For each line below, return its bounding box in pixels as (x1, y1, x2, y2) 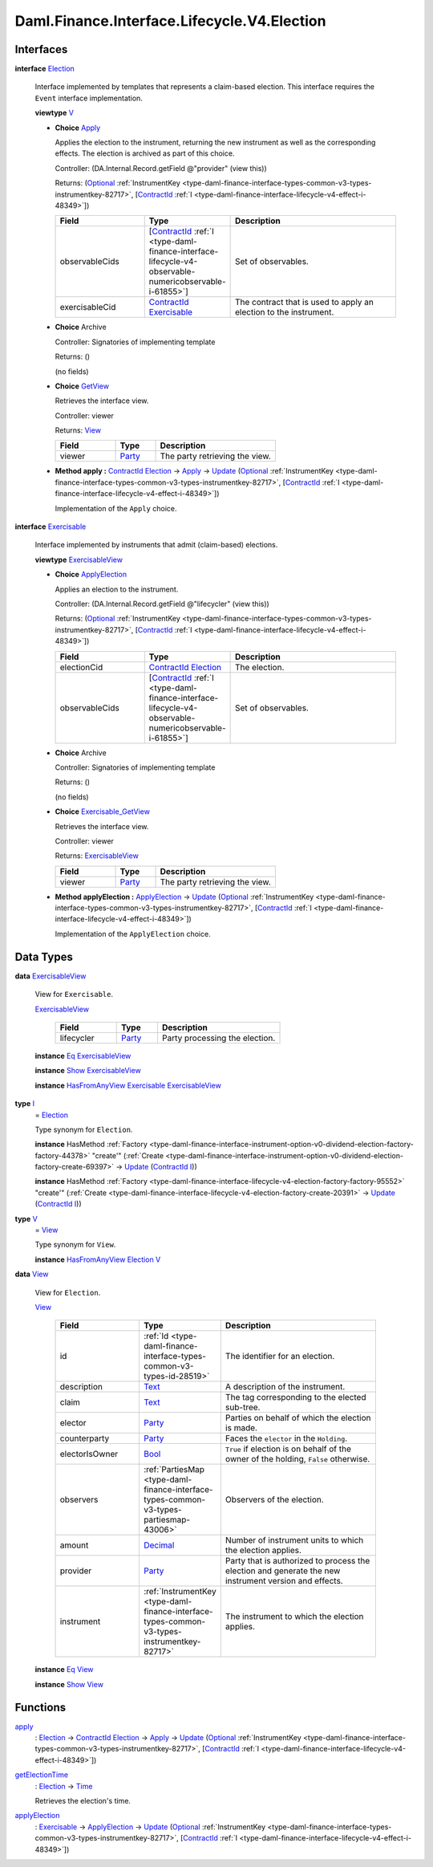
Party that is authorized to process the (225, 1556, 370, 1567)
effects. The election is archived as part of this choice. (55, 148, 235, 158)
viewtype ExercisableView (34, 555, 123, 564)
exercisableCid (59, 302, 116, 313)
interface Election (14, 64, 75, 74)
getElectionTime (14, 1770, 68, 1780)
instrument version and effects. (225, 1576, 344, 1587)
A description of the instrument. (225, 1381, 346, 1393)
